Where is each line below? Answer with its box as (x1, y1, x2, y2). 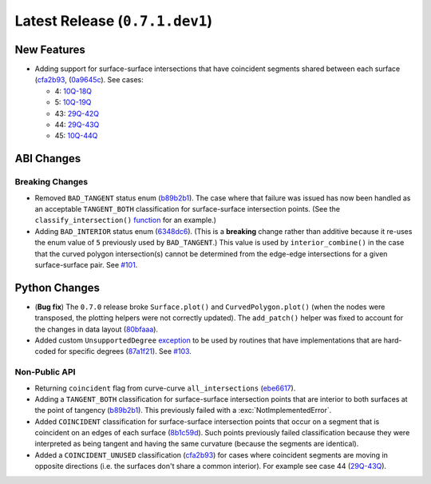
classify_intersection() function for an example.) (34, 216, 217, 225)
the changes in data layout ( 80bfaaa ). (34, 324, 159, 334)
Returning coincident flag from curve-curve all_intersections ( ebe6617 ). (34, 383, 296, 393)
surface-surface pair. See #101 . (34, 260, 138, 269)
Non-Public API (14, 367, 76, 378)
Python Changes (14, 280, 100, 295)
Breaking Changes (14, 177, 89, 188)
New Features (14, 42, 85, 56)
